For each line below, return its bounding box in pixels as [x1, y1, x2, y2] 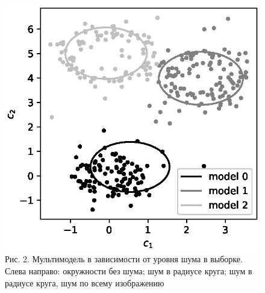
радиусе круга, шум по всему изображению [5, 276, 164, 289]
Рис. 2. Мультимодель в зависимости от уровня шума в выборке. [5, 253, 243, 265]
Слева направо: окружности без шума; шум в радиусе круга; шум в [5, 264, 252, 277]
